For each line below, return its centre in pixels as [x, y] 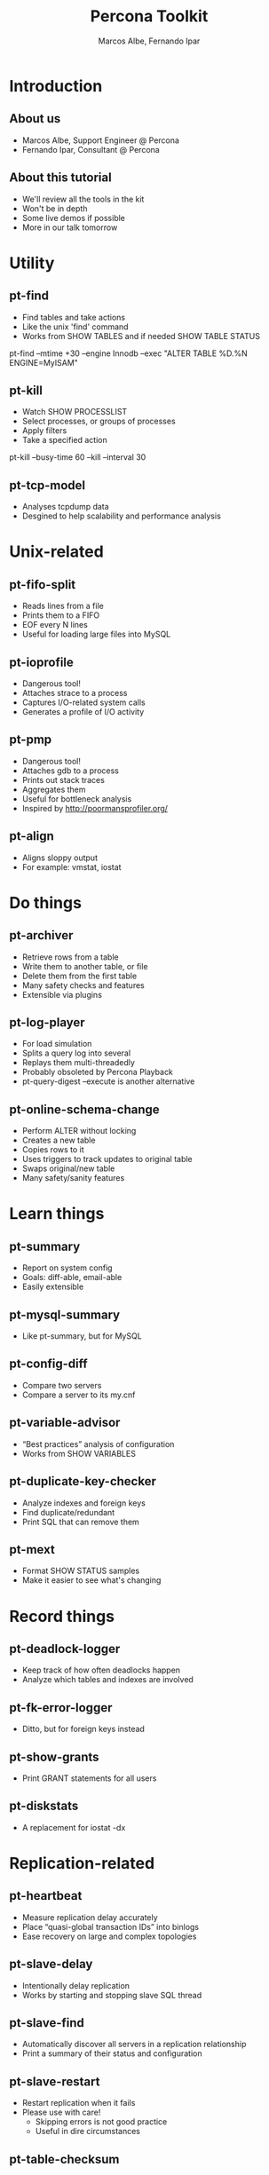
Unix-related [56, 552]
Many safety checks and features [83, 985]
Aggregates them [54, 789]
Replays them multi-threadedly [79, 1063]
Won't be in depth [55, 208]
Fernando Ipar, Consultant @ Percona [91, 149]
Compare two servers [62, 1385]
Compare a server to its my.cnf [79, 1395]
